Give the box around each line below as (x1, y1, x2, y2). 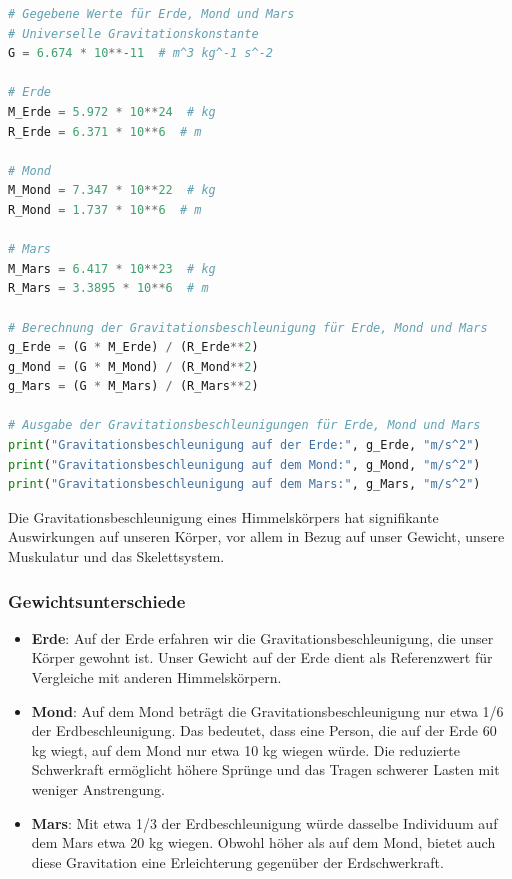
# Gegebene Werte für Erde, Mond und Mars (8, 7, 295, 21)
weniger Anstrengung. (31, 779, 165, 799)
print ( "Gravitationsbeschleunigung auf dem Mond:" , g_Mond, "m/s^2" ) (8, 457, 481, 472)
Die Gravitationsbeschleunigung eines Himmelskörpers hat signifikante (8, 506, 439, 527)
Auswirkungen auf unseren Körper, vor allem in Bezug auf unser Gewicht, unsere (8, 526, 505, 547)
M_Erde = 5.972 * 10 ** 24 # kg (8, 104, 216, 119)
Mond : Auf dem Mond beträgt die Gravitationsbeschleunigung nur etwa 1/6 (31, 700, 504, 721)
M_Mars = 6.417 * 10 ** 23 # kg (8, 261, 216, 276)
